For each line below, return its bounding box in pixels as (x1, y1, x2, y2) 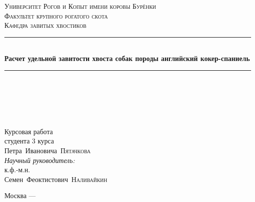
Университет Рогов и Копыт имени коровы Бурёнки (4, 1, 156, 11)
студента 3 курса (4, 136, 54, 146)
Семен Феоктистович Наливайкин (4, 174, 108, 184)
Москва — (4, 190, 36, 201)
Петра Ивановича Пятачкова (4, 145, 91, 155)
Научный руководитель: (4, 155, 75, 165)
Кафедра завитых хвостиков (4, 20, 87, 30)
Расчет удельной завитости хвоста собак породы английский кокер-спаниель (4, 53, 250, 63)
